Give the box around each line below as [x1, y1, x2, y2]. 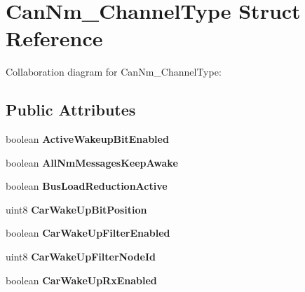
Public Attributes [6, 99, 136, 120]
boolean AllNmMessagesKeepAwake [6, 155, 178, 169]
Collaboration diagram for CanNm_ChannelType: [6, 64, 222, 79]
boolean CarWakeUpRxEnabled [6, 272, 157, 287]
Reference [6, 24, 103, 53]
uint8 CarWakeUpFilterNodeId [6, 249, 156, 264]
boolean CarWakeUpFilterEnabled [6, 225, 170, 240]
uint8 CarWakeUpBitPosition [6, 202, 147, 216]
